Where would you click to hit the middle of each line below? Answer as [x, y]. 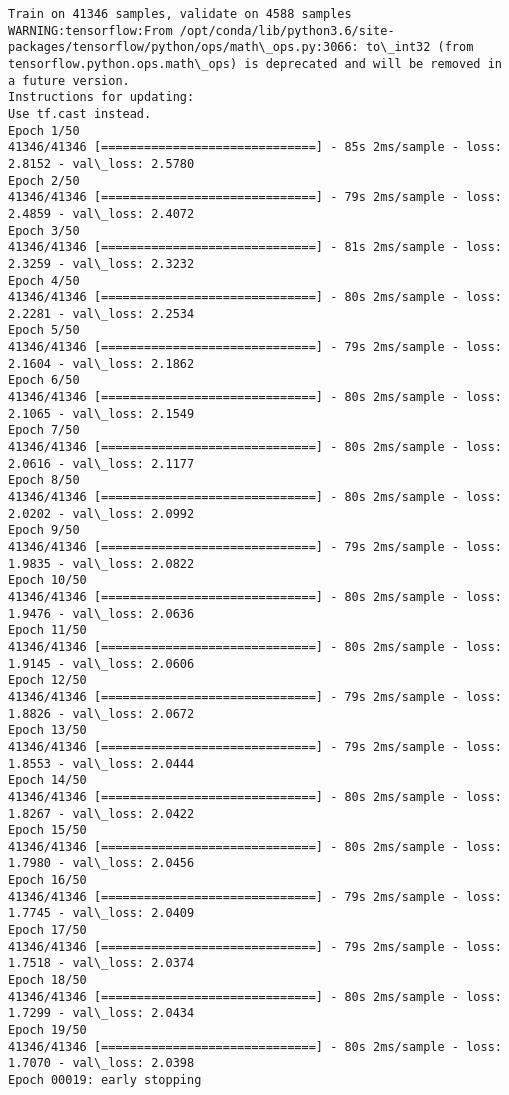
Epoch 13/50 [47, 730]
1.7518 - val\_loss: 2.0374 [101, 963]
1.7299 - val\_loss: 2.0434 [101, 1013]
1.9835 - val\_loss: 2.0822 [101, 563]
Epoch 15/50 [47, 830]
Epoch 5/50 [44, 330]
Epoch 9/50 [44, 530]
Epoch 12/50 [47, 680]
